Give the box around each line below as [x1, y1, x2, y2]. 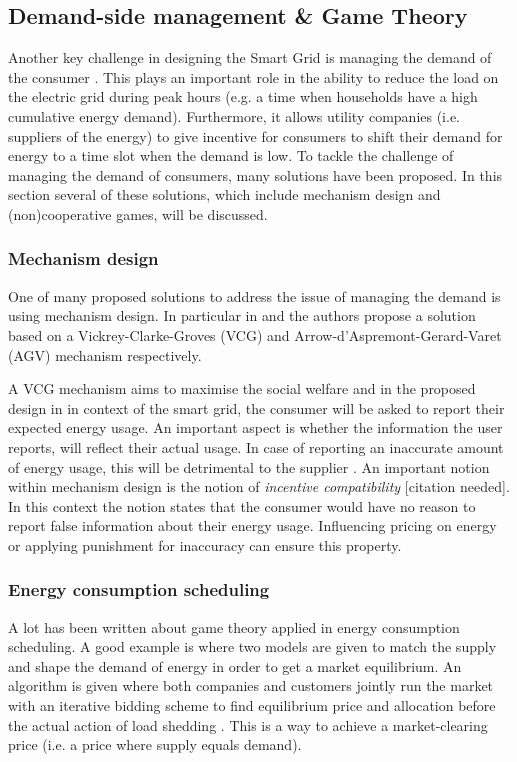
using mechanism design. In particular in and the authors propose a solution [8, 305, 476, 326]
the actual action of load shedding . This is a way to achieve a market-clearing [8, 714, 488, 735]
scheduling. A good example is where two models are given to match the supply [8, 636, 497, 657]
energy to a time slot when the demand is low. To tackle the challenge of [8, 145, 454, 166]
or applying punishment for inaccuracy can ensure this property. [8, 534, 402, 555]
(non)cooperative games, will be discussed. [8, 203, 268, 224]
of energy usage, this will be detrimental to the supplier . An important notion [8, 456, 490, 477]
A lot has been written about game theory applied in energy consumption [8, 616, 460, 637]
